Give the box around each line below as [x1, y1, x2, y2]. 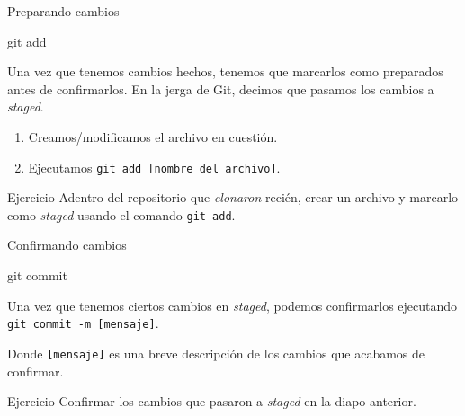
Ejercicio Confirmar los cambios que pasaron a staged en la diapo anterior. [7, 392, 416, 411]
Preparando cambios [7, 2, 120, 20]
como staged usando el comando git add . [7, 205, 236, 224]
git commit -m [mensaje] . [7, 314, 159, 332]
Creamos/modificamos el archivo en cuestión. [28, 127, 278, 146]
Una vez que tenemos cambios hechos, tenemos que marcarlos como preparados [7, 62, 443, 81]
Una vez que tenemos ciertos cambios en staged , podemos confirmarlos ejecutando [7, 296, 458, 314]
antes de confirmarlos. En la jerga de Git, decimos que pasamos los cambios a [7, 79, 434, 98]
